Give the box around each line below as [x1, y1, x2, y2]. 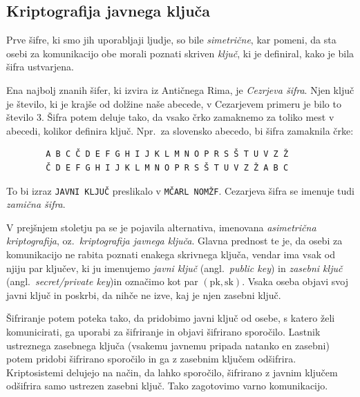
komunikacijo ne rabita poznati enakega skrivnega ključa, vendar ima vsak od [6, 246, 335, 261]
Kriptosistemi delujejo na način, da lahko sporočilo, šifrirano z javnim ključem [6, 365, 338, 379]
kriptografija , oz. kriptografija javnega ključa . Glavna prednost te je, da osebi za [6, 233, 343, 248]
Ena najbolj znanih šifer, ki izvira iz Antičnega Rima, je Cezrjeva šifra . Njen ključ [6, 82, 354, 97]
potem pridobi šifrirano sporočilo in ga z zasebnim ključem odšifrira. [6, 351, 296, 366]
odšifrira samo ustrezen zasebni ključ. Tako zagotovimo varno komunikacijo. [6, 378, 328, 393]
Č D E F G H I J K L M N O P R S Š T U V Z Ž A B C [46, 162, 289, 173]
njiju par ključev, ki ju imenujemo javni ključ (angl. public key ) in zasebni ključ [6, 260, 343, 275]
